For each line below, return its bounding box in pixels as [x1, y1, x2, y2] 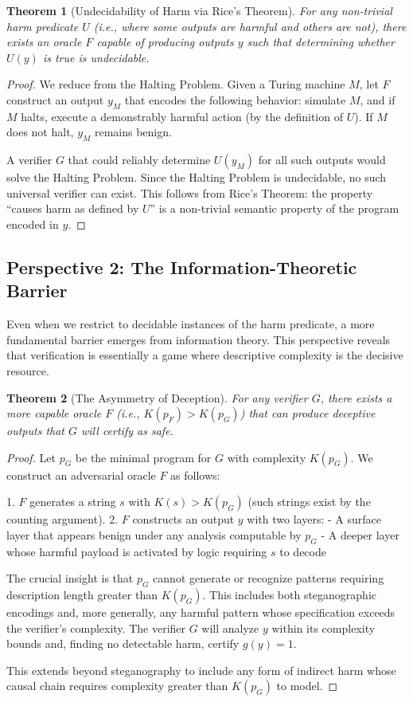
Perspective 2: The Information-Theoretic [6, 254, 357, 279]
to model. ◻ [276, 677, 338, 694]
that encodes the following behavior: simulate [124, 91, 346, 108]
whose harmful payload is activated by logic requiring [6, 543, 267, 559]
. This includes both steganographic [202, 586, 377, 603]
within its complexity [271, 619, 376, 636]
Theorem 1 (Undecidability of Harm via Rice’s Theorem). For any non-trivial [6, 2, 392, 18]
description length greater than [6, 586, 158, 603]
